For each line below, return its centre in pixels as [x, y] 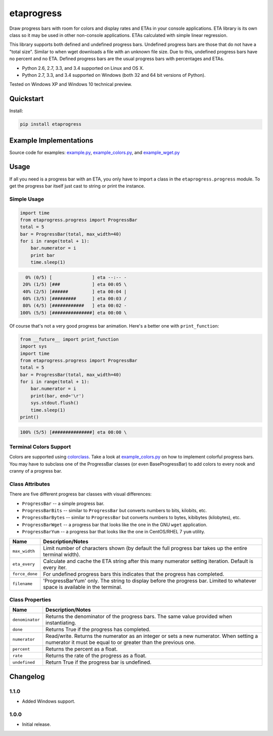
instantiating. [61, 623]
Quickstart [27, 99]
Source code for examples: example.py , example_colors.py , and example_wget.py [95, 152]
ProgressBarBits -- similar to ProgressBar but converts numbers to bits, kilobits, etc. [115, 511]
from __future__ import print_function [69, 339]
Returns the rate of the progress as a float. [96, 656]
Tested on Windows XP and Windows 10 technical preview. [71, 84]
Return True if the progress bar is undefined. [99, 662]
